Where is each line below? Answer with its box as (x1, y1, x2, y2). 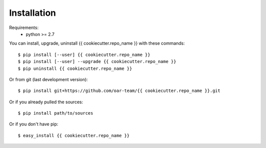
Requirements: (9, 25, 39, 30)
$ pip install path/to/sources (18, 111, 94, 116)
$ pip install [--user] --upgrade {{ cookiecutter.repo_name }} (18, 59, 177, 64)
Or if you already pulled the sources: (9, 99, 83, 105)
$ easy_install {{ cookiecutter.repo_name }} (18, 133, 130, 138)
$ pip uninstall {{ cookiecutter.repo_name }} (18, 65, 133, 71)
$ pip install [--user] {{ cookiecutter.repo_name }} (18, 52, 150, 58)
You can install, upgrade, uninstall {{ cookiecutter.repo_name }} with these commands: (9, 40, 185, 46)
